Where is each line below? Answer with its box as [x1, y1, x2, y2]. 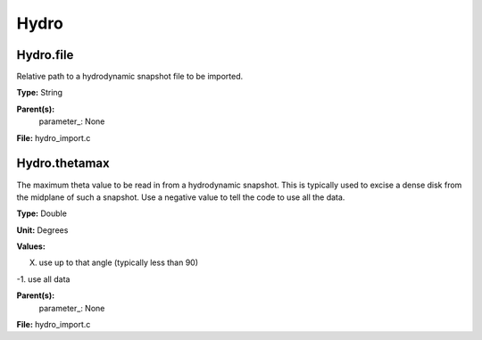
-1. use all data [16, 273, 71, 285]
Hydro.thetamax [16, 156, 111, 171]
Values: [16, 241, 46, 252]
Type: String [16, 87, 62, 98]
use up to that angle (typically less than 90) [38, 257, 199, 268]
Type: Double [16, 208, 67, 219]
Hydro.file [16, 47, 74, 62]
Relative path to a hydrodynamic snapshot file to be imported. [16, 71, 244, 82]
